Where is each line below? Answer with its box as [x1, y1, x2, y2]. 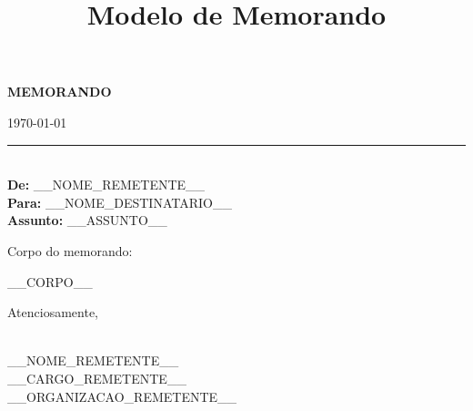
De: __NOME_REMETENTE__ [7, 175, 206, 194]
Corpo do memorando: [7, 241, 133, 260]
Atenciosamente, [7, 303, 99, 322]
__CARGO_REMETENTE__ [7, 368, 186, 387]
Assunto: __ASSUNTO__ [7, 211, 167, 230]
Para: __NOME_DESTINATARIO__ [7, 192, 232, 211]
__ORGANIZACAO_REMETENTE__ [7, 386, 237, 406]
